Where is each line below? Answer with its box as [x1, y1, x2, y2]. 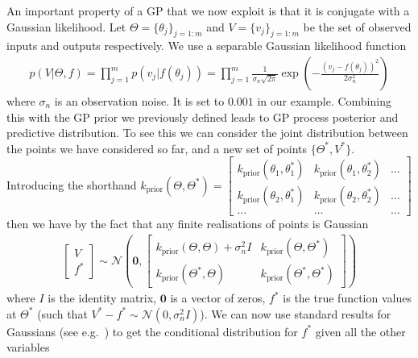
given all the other [315, 323, 406, 339]
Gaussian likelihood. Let [6, 18, 126, 35]
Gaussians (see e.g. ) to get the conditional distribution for [6, 323, 298, 339]
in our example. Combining [257, 93, 391, 110]
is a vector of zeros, [170, 289, 266, 306]
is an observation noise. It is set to [54, 93, 225, 110]
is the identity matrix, [48, 289, 156, 306]
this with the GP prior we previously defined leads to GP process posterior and [6, 108, 399, 125]
